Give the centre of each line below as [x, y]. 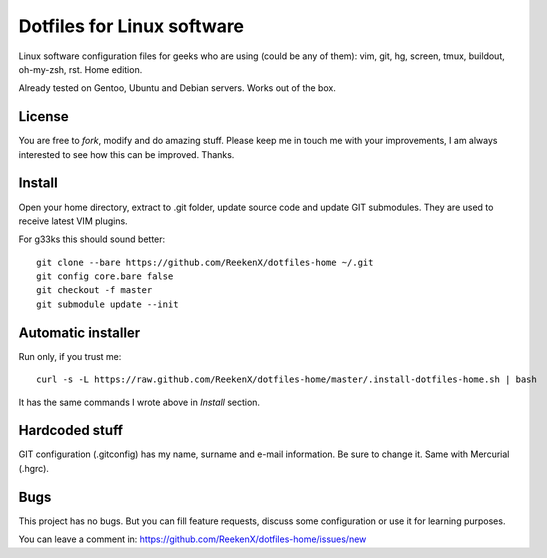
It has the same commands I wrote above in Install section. [139, 402]
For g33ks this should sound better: [92, 239]
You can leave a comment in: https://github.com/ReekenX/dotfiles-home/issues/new [192, 539]
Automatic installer [79, 332]
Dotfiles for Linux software [131, 26]
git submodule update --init [107, 304]
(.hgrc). [34, 468]
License [43, 116]
